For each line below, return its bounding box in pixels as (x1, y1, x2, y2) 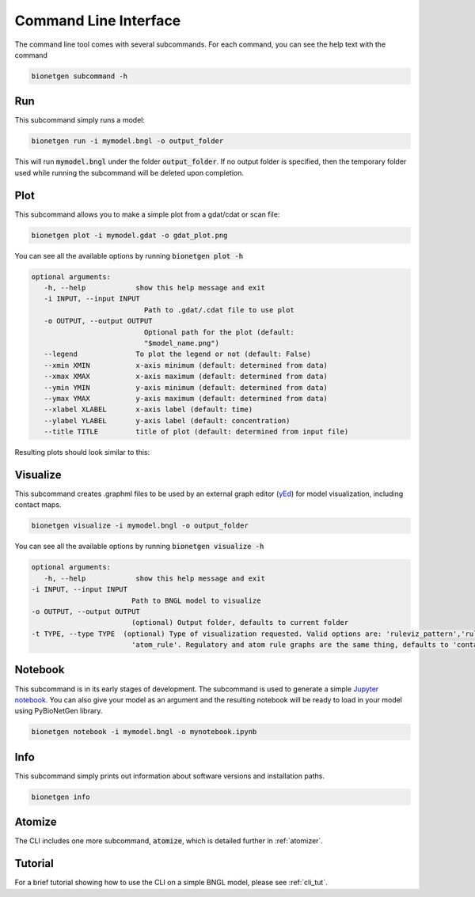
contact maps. (14, 500, 62, 509)
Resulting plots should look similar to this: (14, 448, 150, 457)
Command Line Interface (14, 12, 181, 29)
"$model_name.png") (143, 339, 219, 347)
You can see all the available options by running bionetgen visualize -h (14, 542, 264, 551)
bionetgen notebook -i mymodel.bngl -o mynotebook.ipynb (31, 728, 257, 736)
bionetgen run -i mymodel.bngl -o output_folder (31, 137, 224, 146)
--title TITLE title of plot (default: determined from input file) (44, 427, 349, 437)
